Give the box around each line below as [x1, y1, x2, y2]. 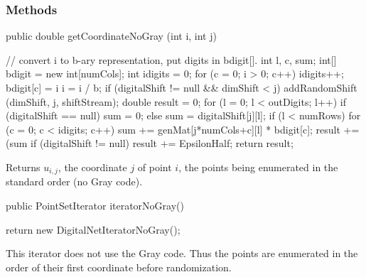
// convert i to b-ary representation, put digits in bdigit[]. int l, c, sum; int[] [6, 52, 337, 67]
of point [137, 159, 172, 174]
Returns [6, 159, 41, 174]
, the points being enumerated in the [178, 159, 338, 174]
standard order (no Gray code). [6, 174, 143, 189]
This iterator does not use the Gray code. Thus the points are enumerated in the [6, 246, 358, 261]
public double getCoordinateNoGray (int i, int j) [6, 28, 217, 43]
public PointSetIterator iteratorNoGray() [6, 198, 184, 213]
